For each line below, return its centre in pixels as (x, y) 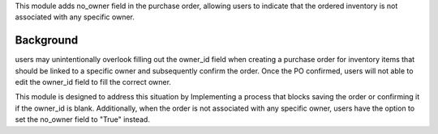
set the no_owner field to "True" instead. (82, 119)
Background (47, 40)
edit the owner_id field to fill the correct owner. (93, 82)
